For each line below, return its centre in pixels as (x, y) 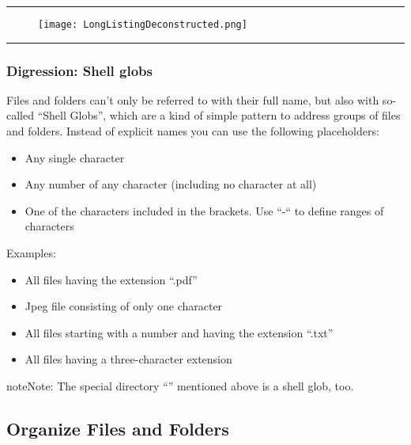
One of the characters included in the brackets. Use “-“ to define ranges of (204, 210)
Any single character (75, 157)
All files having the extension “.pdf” (111, 279)
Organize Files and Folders (118, 428)
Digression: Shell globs (79, 70)
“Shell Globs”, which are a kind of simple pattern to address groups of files (219, 115)
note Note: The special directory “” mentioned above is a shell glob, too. (180, 386)
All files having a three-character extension (128, 359)
